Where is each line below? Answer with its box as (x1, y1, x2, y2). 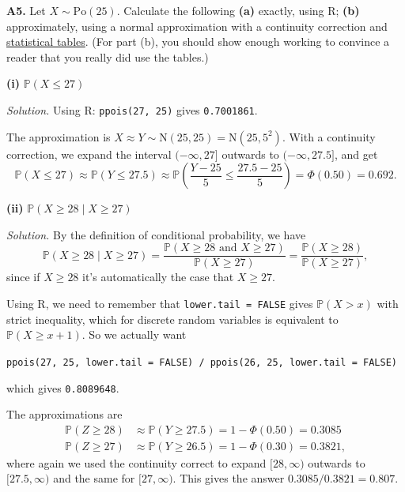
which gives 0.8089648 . (6, 379, 119, 396)
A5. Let (6, 2, 46, 18)
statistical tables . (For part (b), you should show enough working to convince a (6, 33, 390, 50)
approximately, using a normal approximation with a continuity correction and (6, 17, 388, 34)
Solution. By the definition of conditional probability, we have (6, 226, 306, 242)
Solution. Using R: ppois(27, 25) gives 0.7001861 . (6, 101, 258, 118)
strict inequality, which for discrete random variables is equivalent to (6, 310, 339, 327)
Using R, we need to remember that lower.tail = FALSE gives (6, 295, 313, 312)
